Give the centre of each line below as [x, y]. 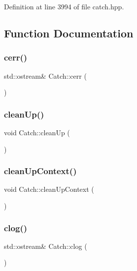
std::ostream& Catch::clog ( [46, 246]
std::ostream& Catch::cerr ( [45, 75]
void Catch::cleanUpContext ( [49, 189]
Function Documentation [69, 33]
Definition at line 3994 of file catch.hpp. [64, 6]
